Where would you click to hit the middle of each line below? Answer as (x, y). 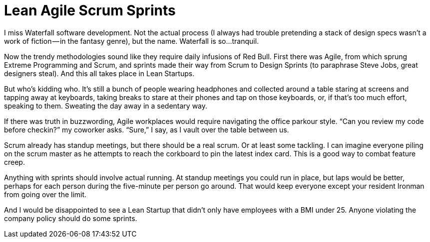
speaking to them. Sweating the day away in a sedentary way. (106, 106)
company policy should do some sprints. (71, 218)
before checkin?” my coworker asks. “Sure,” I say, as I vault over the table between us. (147, 129)
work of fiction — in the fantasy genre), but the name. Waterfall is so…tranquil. (132, 41)
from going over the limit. (45, 194)
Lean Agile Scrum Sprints (90, 10)
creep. (14, 162)
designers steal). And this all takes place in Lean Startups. (99, 73)
